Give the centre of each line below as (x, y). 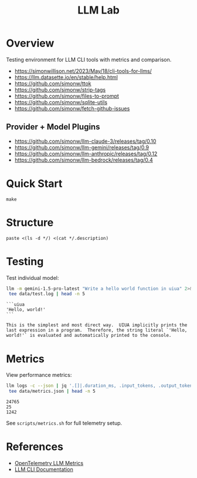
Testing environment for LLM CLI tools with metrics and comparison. (89, 59)
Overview (30, 43)
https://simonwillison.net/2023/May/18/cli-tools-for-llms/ (83, 71)
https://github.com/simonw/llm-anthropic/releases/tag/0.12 (86, 153)
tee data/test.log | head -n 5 (47, 294)
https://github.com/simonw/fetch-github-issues (72, 108)
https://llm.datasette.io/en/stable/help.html (66, 77)
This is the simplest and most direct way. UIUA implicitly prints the (97, 325)
